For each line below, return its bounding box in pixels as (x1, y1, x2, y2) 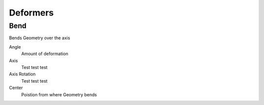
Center (9, 85, 23, 91)
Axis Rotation (9, 71, 36, 77)
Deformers (9, 7, 54, 18)
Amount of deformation (21, 51, 68, 57)
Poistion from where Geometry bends (21, 91, 97, 97)
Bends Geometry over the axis (9, 35, 70, 41)
